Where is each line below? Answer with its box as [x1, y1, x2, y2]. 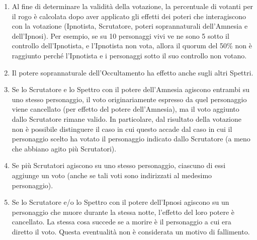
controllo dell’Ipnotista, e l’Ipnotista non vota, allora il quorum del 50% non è [12, 40, 252, 51]
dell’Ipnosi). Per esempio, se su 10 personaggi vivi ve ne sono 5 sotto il [12, 30, 229, 41]
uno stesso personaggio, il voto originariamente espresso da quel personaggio [12, 94, 247, 104]
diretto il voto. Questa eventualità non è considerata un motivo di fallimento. [12, 226, 250, 236]
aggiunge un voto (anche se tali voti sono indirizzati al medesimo [12, 170, 212, 180]
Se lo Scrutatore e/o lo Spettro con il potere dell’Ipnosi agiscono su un [12, 197, 229, 207]
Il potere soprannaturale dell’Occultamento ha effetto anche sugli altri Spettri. [12, 67, 253, 77]
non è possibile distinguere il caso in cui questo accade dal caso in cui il [12, 123, 232, 134]
